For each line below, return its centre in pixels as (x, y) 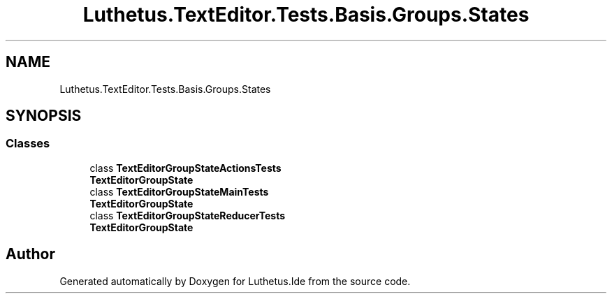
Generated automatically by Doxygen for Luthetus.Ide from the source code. (235, 281)
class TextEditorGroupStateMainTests (179, 191)
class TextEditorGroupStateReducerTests (188, 215)
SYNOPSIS (44, 116)
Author (30, 254)
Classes (28, 144)
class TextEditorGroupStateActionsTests (185, 168)
